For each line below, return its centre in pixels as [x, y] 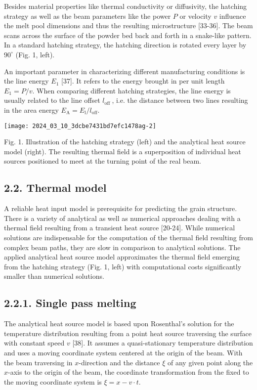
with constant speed [34, 343]
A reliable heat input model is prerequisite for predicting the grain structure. [121, 208]
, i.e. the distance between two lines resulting [180, 100]
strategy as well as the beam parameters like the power [87, 16]
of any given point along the [210, 362]
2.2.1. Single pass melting [70, 303]
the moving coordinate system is [53, 381]
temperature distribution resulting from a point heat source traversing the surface [128, 333]
